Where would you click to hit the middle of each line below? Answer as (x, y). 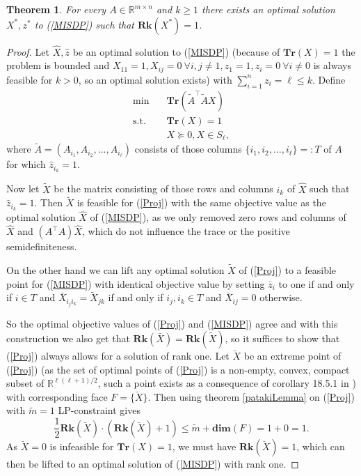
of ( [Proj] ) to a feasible (288, 270)
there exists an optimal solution (268, 9)
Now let (23, 189)
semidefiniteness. (42, 246)
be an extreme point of (292, 356)
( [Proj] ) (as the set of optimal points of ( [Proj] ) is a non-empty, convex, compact (178, 369)
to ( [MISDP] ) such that (84, 24)
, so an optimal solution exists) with (155, 79)
